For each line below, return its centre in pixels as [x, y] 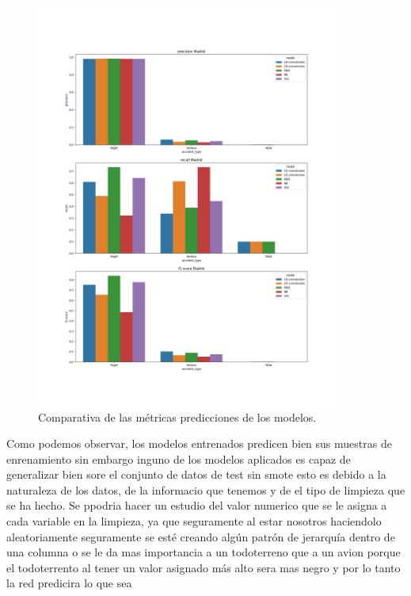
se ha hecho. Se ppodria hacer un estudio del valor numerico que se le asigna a [197, 505]
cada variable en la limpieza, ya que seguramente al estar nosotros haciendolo [194, 521]
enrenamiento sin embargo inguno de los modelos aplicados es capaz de [179, 458]
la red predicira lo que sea [69, 583]
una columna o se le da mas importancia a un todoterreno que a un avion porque [204, 552]
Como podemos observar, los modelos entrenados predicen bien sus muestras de [199, 443]
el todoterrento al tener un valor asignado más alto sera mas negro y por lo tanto [204, 567]
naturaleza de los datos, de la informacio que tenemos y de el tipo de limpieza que [206, 489]
